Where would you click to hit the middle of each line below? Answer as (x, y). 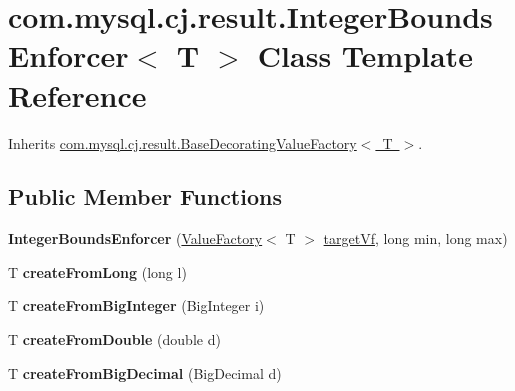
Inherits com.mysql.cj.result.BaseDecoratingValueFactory (182, 142)
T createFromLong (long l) (97, 271)
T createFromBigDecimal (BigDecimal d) (145, 372)
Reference (77, 94)
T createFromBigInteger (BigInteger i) (136, 305)
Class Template (365, 55)
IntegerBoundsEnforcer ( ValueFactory (135, 238)
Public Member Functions (145, 196)
